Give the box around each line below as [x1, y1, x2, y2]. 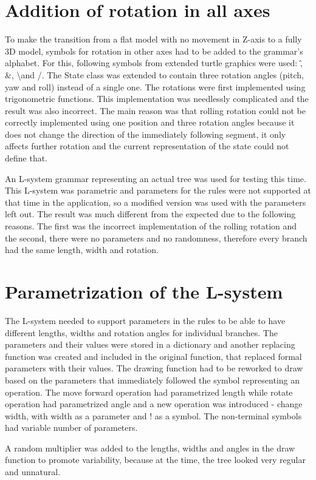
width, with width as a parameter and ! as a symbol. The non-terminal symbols [5, 409, 302, 422]
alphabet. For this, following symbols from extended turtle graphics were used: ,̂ [5, 56, 303, 69]
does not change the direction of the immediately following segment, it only [5, 127, 286, 140]
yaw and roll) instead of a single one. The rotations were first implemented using [5, 80, 306, 93]
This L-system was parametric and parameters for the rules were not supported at [5, 184, 311, 197]
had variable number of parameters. [5, 421, 138, 434]
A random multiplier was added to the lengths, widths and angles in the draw [5, 441, 295, 454]
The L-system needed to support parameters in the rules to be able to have [5, 314, 286, 326]
